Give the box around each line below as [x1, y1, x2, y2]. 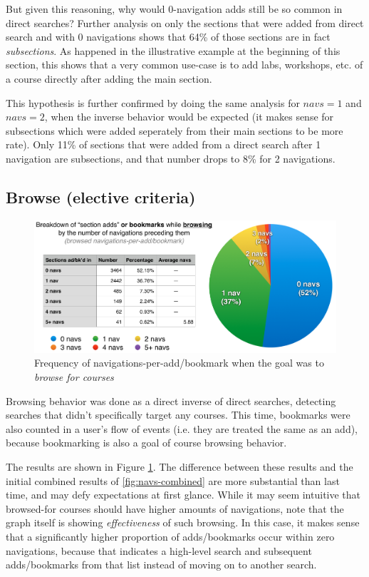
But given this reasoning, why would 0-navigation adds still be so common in [6, 1, 343, 16]
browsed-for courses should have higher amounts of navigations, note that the [6, 501, 344, 516]
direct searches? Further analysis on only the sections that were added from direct [6, 15, 364, 30]
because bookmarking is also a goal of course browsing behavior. [6, 435, 287, 450]
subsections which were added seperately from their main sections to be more [6, 123, 343, 138]
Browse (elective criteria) [6, 185, 196, 208]
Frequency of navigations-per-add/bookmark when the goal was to [34, 355, 324, 370]
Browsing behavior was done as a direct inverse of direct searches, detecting [6, 393, 336, 408]
